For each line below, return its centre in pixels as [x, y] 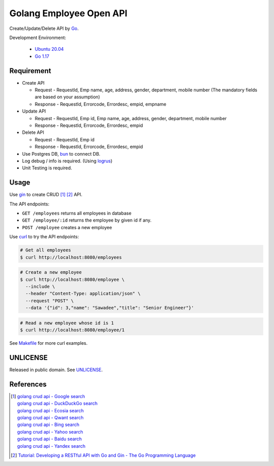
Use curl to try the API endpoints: [44, 237]
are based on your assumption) [67, 97]
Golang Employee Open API [68, 13]
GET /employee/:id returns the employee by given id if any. [87, 220]
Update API [34, 111]
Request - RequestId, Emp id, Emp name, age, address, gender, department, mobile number [131, 118]
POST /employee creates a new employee [67, 227]
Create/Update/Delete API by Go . [44, 28]
